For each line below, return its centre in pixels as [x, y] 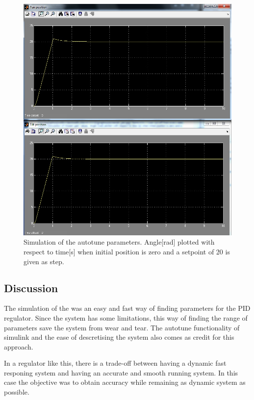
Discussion [31, 287]
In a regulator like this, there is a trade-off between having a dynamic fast [115, 363]
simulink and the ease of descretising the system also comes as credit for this [119, 337]
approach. [19, 346]
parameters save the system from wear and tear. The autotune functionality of [122, 327]
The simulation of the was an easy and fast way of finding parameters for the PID [127, 308]
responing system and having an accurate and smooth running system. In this [121, 372]
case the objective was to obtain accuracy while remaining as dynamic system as [125, 382]
